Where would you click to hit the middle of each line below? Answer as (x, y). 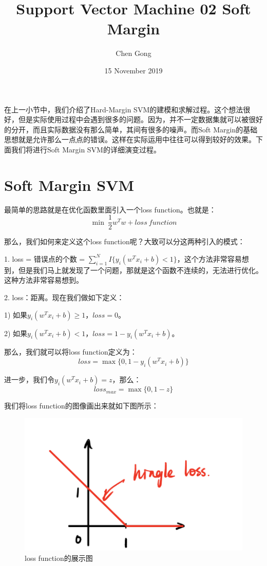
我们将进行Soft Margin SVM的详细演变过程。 (86, 149)
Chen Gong (133, 53)
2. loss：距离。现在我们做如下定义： (64, 297)
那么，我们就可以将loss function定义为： (71, 351)
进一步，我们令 (29, 379)
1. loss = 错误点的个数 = (45, 258)
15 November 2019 (133, 70)
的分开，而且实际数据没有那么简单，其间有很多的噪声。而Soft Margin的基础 (131, 129)
